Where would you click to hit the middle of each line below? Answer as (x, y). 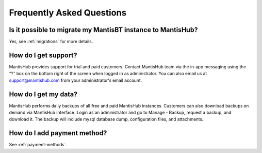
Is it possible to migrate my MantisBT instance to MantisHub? (104, 30)
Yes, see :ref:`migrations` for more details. (51, 42)
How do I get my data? (43, 94)
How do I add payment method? (58, 133)
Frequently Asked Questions (68, 13)
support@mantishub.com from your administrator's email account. (75, 80)
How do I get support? (43, 55)
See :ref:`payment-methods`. (38, 145)
